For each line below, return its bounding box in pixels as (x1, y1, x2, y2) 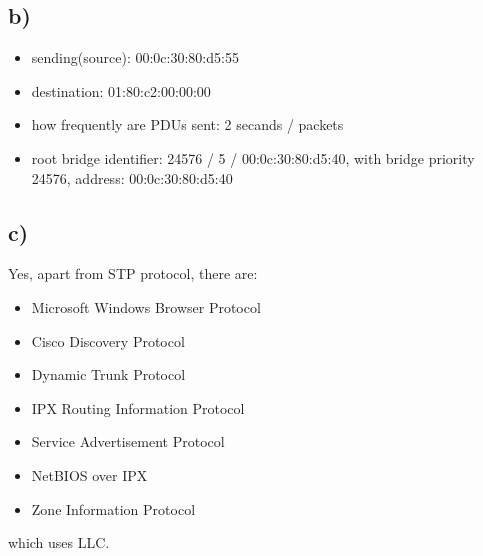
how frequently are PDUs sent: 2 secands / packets (31, 114, 344, 135)
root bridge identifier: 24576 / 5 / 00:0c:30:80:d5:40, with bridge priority (31, 147, 475, 168)
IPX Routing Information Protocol (31, 397, 245, 418)
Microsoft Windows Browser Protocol (31, 296, 261, 317)
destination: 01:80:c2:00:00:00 (31, 80, 211, 101)
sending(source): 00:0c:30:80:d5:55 (31, 47, 239, 68)
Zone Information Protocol (31, 498, 196, 519)
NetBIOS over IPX (31, 464, 148, 485)
